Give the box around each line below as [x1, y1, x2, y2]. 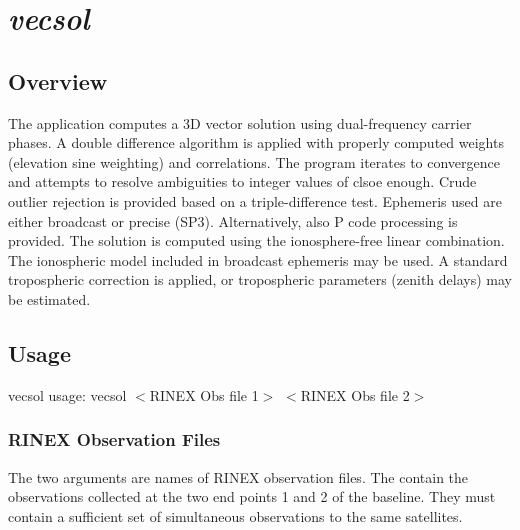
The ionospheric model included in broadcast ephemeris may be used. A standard [8, 249, 508, 270]
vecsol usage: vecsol [8, 384, 127, 405]
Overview [8, 65, 108, 96]
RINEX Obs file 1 [149, 384, 259, 405]
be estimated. [8, 288, 91, 309]
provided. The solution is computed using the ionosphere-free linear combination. [8, 230, 505, 251]
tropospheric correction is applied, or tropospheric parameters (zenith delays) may [8, 269, 512, 290]
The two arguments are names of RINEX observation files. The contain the [8, 466, 469, 487]
